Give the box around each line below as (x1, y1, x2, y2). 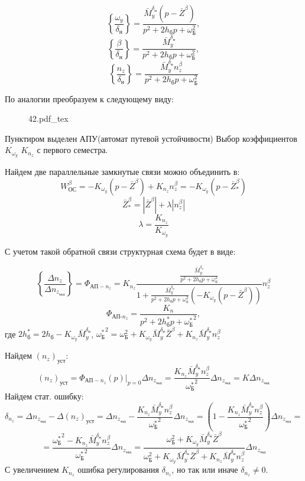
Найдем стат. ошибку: (5, 390, 84, 402)
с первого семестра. (37, 144, 108, 156)
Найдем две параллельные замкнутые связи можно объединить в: (5, 165, 240, 178)
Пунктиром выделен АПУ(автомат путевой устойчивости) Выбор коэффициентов (5, 132, 297, 144)
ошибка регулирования (77, 463, 159, 476)
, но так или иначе (171, 463, 238, 476)
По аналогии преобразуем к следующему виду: (5, 92, 174, 105)
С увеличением (5, 463, 59, 476)
